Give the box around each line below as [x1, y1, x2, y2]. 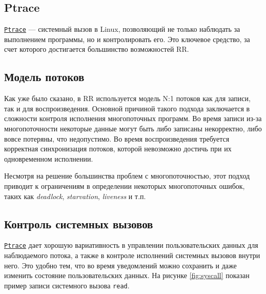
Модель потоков [4, 69, 85, 85]
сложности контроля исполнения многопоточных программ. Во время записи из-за [4, 113, 262, 124]
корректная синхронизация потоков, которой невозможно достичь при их [4, 143, 232, 154]
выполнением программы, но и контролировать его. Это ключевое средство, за [4, 33, 250, 44]
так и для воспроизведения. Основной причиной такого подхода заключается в [4, 103, 250, 113]
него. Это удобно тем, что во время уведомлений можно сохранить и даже [4, 260, 237, 270]
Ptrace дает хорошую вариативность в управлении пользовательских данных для [4, 240, 258, 250]
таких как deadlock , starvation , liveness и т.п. [4, 190, 146, 201]
